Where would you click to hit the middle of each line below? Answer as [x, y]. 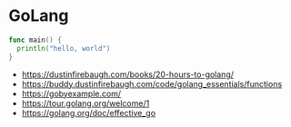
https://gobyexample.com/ [71, 93]
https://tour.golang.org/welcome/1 [85, 103]
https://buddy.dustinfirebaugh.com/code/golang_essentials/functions [152, 83]
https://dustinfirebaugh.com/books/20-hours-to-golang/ [127, 74]
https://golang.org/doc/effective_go [89, 112]
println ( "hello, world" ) [64, 48]
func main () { [35, 40]
